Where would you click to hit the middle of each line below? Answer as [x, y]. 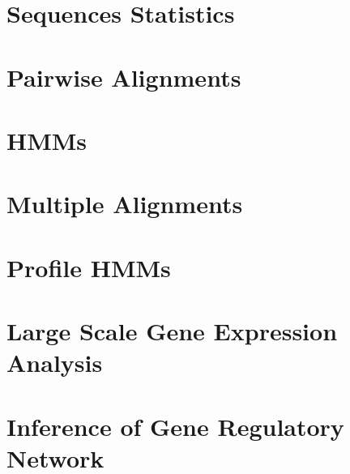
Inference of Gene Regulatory [175, 426]
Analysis [55, 363]
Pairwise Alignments [124, 77]
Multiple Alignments [125, 204]
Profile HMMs [89, 267]
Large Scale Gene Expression [172, 331]
